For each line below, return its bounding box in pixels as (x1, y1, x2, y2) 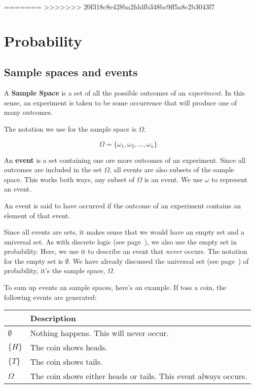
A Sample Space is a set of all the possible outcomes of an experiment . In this (4, 88, 245, 98)
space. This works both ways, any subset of (4, 174, 135, 184)
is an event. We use (144, 174, 203, 184)
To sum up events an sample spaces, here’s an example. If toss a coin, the (4, 282, 226, 292)
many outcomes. (4, 107, 53, 117)
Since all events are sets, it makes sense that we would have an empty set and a (4, 227, 245, 237)
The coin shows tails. (30, 356, 103, 368)
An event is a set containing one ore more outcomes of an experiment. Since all (4, 154, 246, 165)
